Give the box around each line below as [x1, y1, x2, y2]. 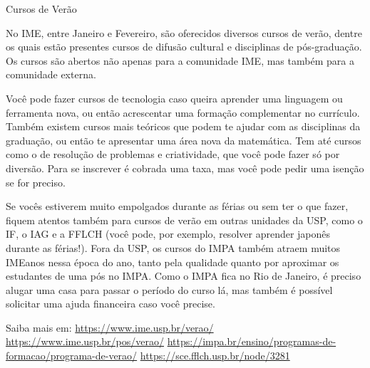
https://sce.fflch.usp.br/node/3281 [140, 348, 290, 363]
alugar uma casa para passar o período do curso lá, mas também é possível [6, 282, 333, 297]
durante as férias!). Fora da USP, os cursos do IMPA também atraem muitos [6, 240, 341, 255]
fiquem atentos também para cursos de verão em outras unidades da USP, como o [6, 212, 363, 227]
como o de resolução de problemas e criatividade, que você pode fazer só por [6, 147, 340, 162]
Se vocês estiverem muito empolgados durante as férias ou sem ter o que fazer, [6, 199, 349, 214]
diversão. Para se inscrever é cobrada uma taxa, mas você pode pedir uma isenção [6, 160, 364, 175]
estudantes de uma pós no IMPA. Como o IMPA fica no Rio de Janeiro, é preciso [6, 268, 361, 283]
